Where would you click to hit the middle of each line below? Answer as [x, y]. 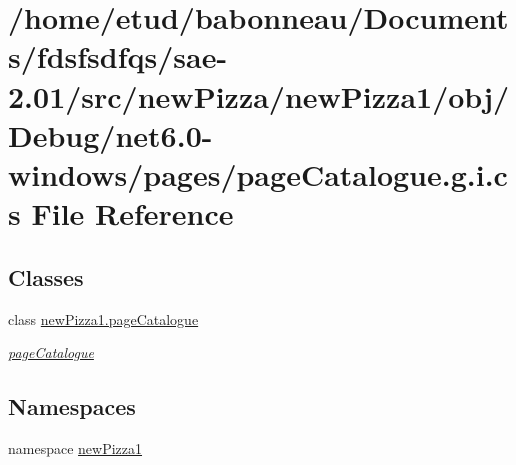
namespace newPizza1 [75, 447]
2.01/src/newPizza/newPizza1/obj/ [259, 95]
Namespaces [72, 406]
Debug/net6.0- [110, 134]
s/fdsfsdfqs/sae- [118, 56]
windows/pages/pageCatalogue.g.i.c [258, 173]
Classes [46, 276]
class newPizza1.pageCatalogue [103, 318]
